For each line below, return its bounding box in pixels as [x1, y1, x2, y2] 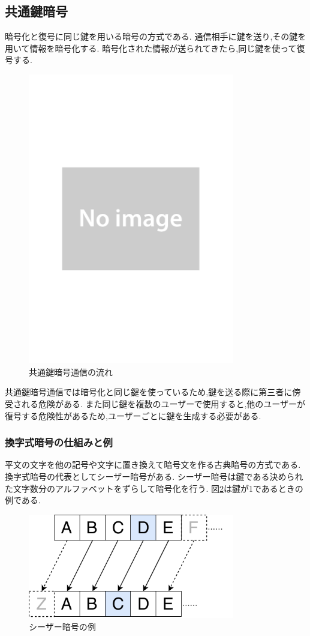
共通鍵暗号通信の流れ [29, 365, 113, 378]
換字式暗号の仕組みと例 [5, 435, 113, 450]
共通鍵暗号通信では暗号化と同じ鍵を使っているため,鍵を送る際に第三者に [5, 386, 293, 398]
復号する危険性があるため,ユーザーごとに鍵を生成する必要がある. [5, 409, 261, 422]
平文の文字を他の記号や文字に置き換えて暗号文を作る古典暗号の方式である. [5, 458, 301, 471]
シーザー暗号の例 [29, 620, 96, 632]
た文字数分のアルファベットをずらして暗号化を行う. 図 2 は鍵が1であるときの [5, 482, 303, 494]
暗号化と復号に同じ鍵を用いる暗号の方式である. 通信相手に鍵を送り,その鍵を [5, 30, 306, 43]
